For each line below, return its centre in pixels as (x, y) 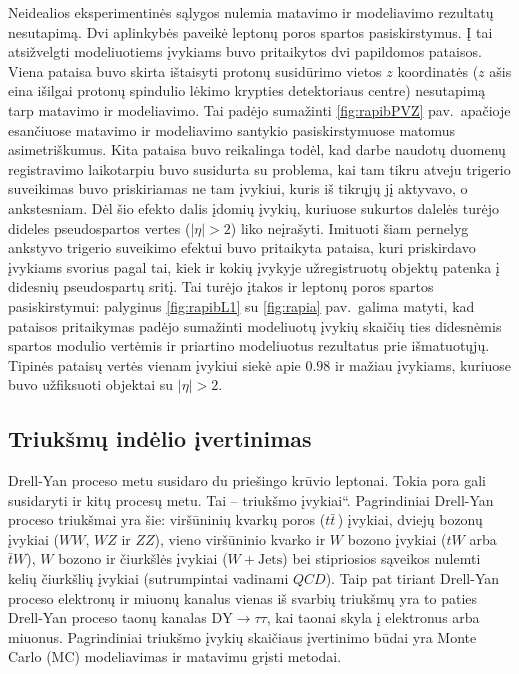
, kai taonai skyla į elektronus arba (373, 617)
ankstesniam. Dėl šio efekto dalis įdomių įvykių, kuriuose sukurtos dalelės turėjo (253, 207)
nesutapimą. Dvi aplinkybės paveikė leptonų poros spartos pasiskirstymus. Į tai (250, 31)
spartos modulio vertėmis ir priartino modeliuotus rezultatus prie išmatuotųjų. (249, 345)
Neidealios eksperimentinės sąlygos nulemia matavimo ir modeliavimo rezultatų (251, 12)
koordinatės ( (438, 70)
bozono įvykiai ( (397, 538)
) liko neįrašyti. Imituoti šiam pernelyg (349, 227)
